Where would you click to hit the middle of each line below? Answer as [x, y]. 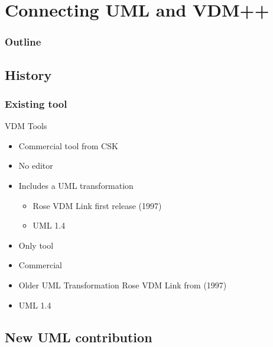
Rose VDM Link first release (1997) [97, 205]
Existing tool [36, 103]
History [28, 74]
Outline [23, 42]
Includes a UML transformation [76, 185]
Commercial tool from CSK [68, 145]
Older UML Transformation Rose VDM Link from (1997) [123, 285]
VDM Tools [26, 126]
